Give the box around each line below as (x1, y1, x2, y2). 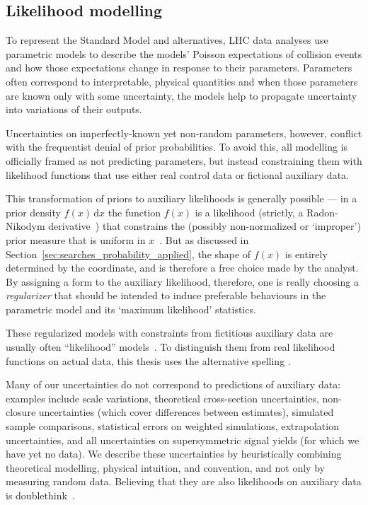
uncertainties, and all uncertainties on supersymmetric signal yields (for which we (6, 432, 360, 447)
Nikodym (6, 219, 45, 233)
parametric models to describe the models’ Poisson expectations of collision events (6, 46, 362, 61)
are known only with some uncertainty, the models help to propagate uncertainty (6, 88, 357, 103)
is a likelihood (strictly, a (195, 204, 304, 219)
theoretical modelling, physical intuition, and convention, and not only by (6, 460, 325, 475)
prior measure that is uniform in (6, 232, 146, 247)
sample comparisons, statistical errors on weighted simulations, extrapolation (6, 419, 339, 434)
